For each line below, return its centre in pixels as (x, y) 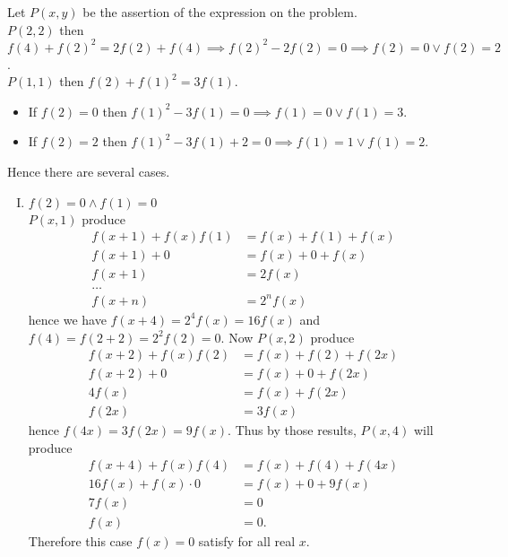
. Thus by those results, (292, 430)
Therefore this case (80, 540)
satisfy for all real (247, 540)
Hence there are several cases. (89, 172)
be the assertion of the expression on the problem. (220, 12)
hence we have (67, 319)
